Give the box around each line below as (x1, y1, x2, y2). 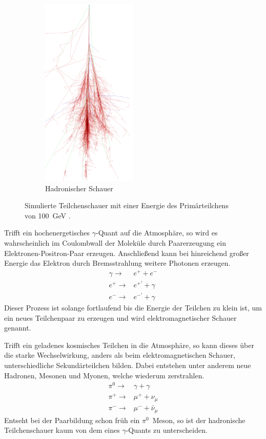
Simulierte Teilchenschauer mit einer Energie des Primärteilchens (25, 200, 229, 211)
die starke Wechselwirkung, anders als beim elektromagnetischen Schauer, (4, 350, 235, 360)
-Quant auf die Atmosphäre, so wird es (95, 227, 218, 238)
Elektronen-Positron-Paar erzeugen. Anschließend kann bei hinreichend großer (4, 247, 249, 258)
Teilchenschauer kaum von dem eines (4, 425, 120, 435)
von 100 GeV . (25, 210, 71, 221)
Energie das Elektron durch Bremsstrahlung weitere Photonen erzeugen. (4, 258, 231, 268)
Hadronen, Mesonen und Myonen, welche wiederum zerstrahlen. (4, 370, 204, 380)
